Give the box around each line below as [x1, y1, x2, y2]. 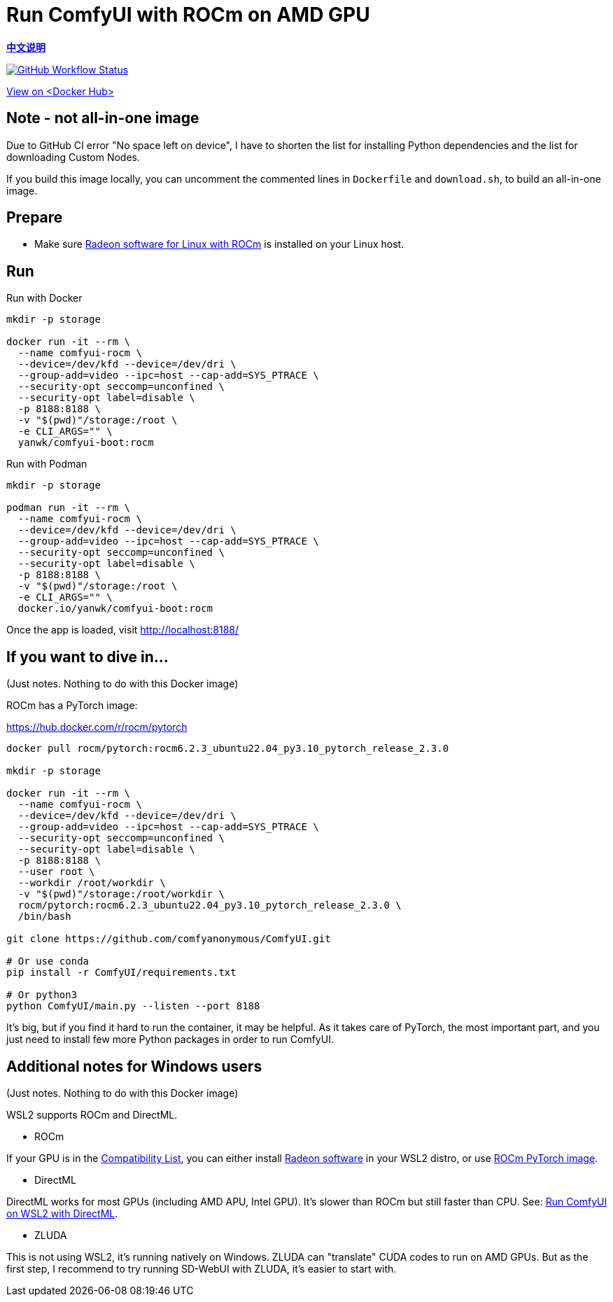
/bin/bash [17, 911, 71, 923]
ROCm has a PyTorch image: [6, 699, 138, 712]
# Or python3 [6, 989, 78, 1001]
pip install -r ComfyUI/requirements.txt [6, 967, 237, 979]
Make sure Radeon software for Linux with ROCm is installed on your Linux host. [34, 238, 404, 251]
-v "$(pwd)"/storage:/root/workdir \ [17, 888, 225, 900]
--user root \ [17, 866, 95, 878]
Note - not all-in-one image [6, 109, 199, 127]
